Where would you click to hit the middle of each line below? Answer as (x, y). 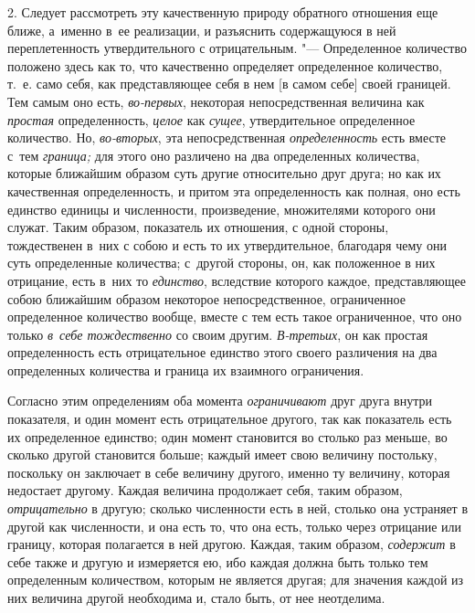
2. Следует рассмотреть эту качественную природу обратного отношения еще (223, 12)
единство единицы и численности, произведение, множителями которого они (222, 209)
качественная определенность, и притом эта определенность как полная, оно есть (234, 190)
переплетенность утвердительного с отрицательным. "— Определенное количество (237, 48)
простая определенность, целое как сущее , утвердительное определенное (211, 119)
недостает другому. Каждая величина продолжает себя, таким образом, (205, 490)
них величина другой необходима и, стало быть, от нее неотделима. (196, 597)
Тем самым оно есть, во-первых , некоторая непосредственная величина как (216, 101)
